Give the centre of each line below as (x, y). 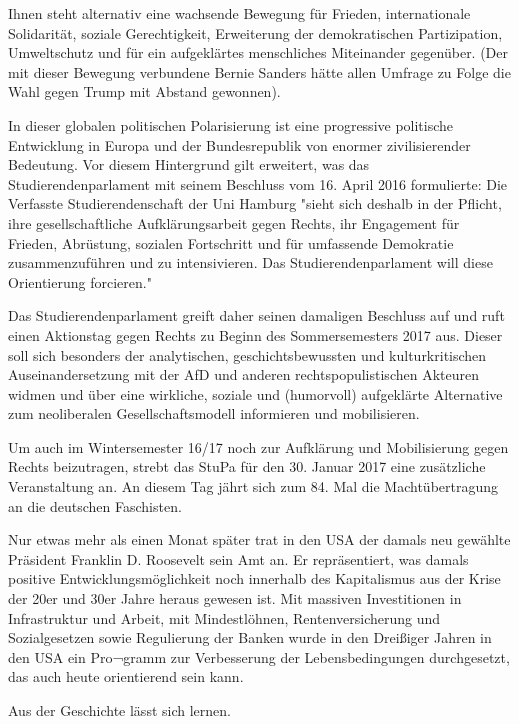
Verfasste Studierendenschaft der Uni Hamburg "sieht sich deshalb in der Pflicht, (255, 203)
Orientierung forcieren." (80, 281)
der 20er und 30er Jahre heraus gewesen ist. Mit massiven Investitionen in (235, 598)
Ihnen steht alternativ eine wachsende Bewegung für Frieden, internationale (239, 13)
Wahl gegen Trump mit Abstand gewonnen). (144, 91)
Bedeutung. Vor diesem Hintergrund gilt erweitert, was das (189, 164)
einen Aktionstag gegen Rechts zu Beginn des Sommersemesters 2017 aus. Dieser (255, 334)
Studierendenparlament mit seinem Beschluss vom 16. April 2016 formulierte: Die (258, 183)
